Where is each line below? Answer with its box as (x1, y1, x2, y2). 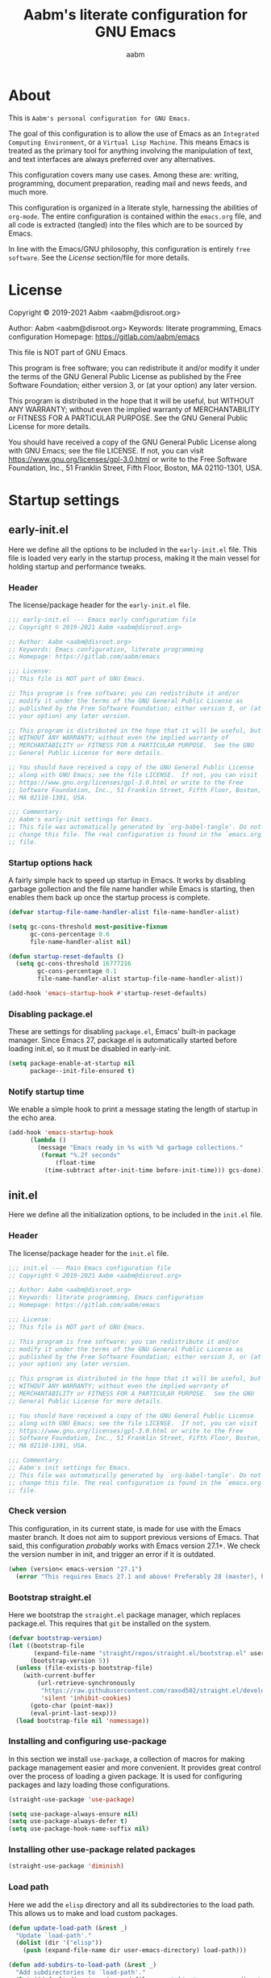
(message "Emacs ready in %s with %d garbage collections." (37, 1144, 244, 1152)
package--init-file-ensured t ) (29, 1067, 135, 1075)
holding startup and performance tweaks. (8, 561, 147, 571)
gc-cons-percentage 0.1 (37, 967, 117, 975)
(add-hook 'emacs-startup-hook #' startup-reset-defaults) (8, 990, 207, 998)
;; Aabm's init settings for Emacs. (8, 1464, 131, 1472)
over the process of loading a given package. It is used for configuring (8, 1771, 243, 1780)
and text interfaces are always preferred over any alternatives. (8, 154, 215, 164)
